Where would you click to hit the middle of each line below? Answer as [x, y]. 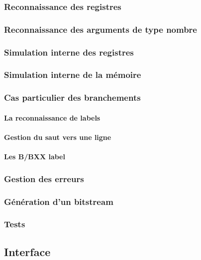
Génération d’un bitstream [59, 201]
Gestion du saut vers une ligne [58, 137]
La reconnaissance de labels [52, 117]
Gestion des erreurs [44, 178]
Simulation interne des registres [69, 52]
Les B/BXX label [35, 157]
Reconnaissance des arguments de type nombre [100, 29]
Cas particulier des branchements [72, 97]
